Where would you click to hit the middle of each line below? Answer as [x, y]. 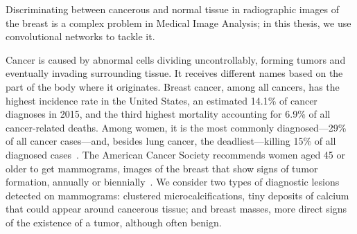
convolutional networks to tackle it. [80, 36]
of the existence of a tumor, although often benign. [114, 222]
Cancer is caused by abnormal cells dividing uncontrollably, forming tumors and [176, 59]
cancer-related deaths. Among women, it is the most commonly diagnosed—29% [176, 127]
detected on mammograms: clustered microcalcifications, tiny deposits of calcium [177, 195]
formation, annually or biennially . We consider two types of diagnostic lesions [173, 182]
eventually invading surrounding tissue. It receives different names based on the [174, 73]
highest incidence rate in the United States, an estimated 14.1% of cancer [162, 100]
